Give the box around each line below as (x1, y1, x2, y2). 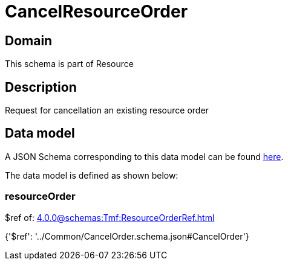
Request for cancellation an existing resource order (5, 105, 209, 116)
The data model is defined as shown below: (5, 170, 178, 180)
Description (5, 79, 77, 95)
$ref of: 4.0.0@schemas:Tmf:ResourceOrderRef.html (5, 212, 215, 223)
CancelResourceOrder (5, 1, 188, 22)
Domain (5, 33, 53, 48)
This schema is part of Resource (5, 59, 134, 69)
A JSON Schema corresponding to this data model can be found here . (5, 151, 284, 162)
